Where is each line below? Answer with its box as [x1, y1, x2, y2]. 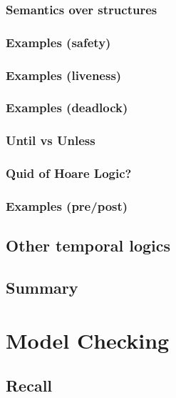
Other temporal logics [6, 234, 170, 257]
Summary [6, 277, 78, 299]
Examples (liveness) [6, 66, 122, 84]
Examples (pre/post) [6, 196, 128, 214]
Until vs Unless [6, 131, 95, 149]
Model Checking [6, 325, 170, 354]
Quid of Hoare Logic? [6, 164, 132, 182]
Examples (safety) [6, 33, 111, 51]
